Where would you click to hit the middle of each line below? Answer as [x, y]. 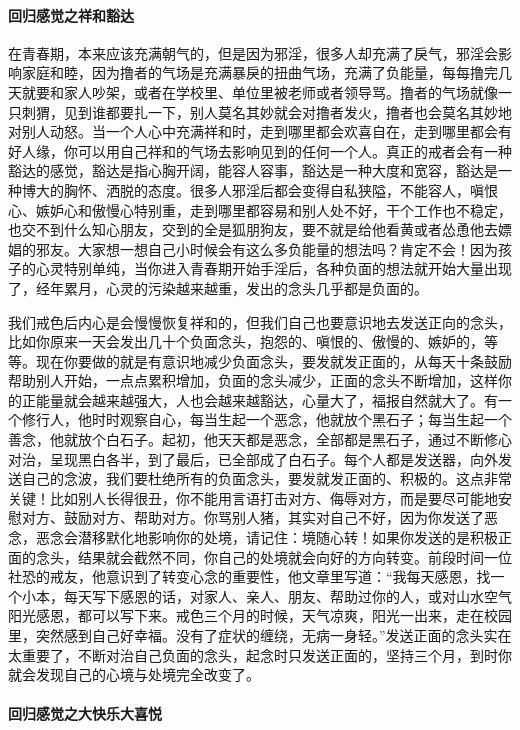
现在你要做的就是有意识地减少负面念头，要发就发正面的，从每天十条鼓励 [273, 360]
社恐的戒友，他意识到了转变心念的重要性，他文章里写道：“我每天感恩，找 [249, 576]
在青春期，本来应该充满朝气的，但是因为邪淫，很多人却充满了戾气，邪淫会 [253, 52]
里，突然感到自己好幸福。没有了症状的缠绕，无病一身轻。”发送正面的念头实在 [260, 635]
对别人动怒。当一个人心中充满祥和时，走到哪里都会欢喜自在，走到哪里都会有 [260, 131]
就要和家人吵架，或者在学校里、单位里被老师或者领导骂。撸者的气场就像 [259, 91]
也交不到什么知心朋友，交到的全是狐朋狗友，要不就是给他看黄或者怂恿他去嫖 [260, 229]
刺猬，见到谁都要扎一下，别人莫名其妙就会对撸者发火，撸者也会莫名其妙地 [266, 111]
